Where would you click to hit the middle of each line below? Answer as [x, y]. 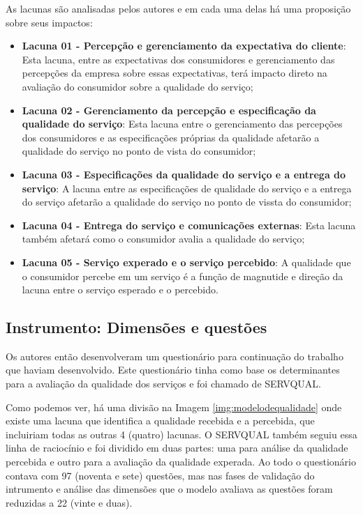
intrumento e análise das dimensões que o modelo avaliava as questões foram [169, 489]
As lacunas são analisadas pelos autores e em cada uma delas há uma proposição [178, 8]
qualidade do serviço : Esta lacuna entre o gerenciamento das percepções [182, 124]
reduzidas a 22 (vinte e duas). [69, 502]
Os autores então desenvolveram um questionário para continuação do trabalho [175, 356]
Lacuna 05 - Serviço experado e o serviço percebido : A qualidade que [186, 262]
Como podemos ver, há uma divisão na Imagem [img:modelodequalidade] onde [174, 407]
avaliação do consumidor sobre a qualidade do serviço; [138, 86]
